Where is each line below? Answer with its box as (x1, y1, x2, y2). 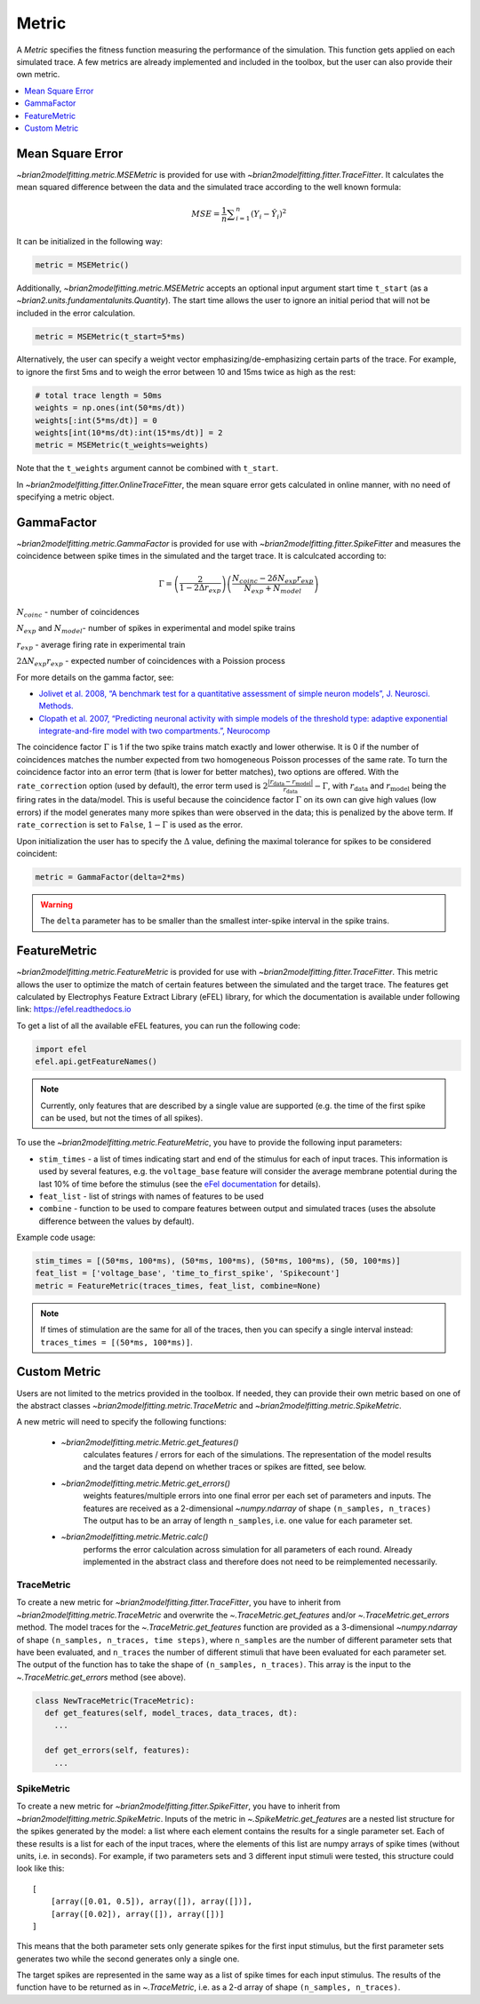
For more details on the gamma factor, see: (16, 672, 174, 683)
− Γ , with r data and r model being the (314, 780, 447, 793)
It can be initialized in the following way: (16, 236, 164, 246)
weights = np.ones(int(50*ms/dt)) (35, 403, 186, 413)
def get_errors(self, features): (44, 1745, 190, 1755)
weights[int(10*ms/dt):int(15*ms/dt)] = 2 (35, 427, 223, 438)
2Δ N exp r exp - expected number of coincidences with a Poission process (16, 656, 286, 668)
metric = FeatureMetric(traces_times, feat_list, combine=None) (35, 1281, 322, 1290)
